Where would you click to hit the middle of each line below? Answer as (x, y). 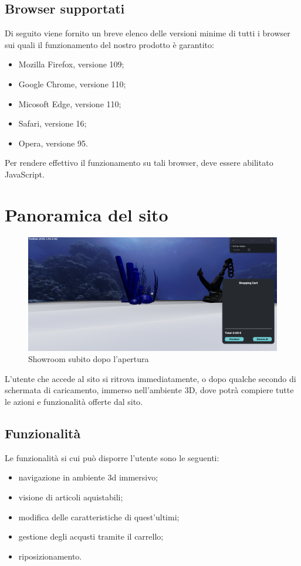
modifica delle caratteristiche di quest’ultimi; (99, 516)
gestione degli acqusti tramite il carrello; (91, 536)
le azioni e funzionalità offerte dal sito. (74, 402)
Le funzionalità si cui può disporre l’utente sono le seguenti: (112, 457)
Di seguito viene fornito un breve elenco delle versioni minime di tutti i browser (148, 33)
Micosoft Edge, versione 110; (70, 103)
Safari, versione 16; (53, 123)
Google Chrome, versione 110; (72, 83)
